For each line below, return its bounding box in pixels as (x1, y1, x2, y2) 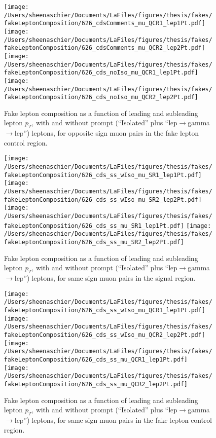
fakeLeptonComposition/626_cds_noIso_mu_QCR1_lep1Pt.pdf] (4, 69, 198, 76)
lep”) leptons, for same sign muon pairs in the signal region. (14, 273, 196, 283)
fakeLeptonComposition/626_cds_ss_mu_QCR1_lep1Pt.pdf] (4, 356, 188, 363)
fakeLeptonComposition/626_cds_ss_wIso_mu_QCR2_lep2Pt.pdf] (4, 331, 206, 338)
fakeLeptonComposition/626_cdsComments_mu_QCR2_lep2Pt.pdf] (4, 44, 206, 52)
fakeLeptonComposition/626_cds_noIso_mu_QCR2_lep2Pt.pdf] (4, 94, 198, 101)
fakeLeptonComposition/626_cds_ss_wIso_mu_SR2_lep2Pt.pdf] (4, 196, 202, 203)
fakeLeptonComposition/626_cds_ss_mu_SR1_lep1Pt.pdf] (4, 222, 184, 229)
